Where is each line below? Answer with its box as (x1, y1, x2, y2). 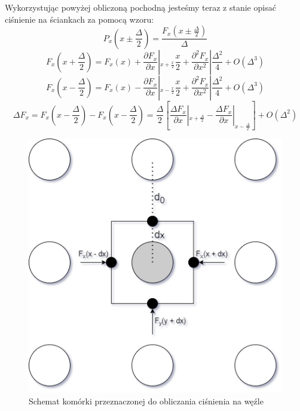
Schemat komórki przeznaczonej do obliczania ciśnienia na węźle (29, 394, 264, 407)
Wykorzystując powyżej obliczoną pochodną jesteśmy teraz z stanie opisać (5, 1, 276, 13)
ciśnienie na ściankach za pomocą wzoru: (5, 13, 154, 25)
